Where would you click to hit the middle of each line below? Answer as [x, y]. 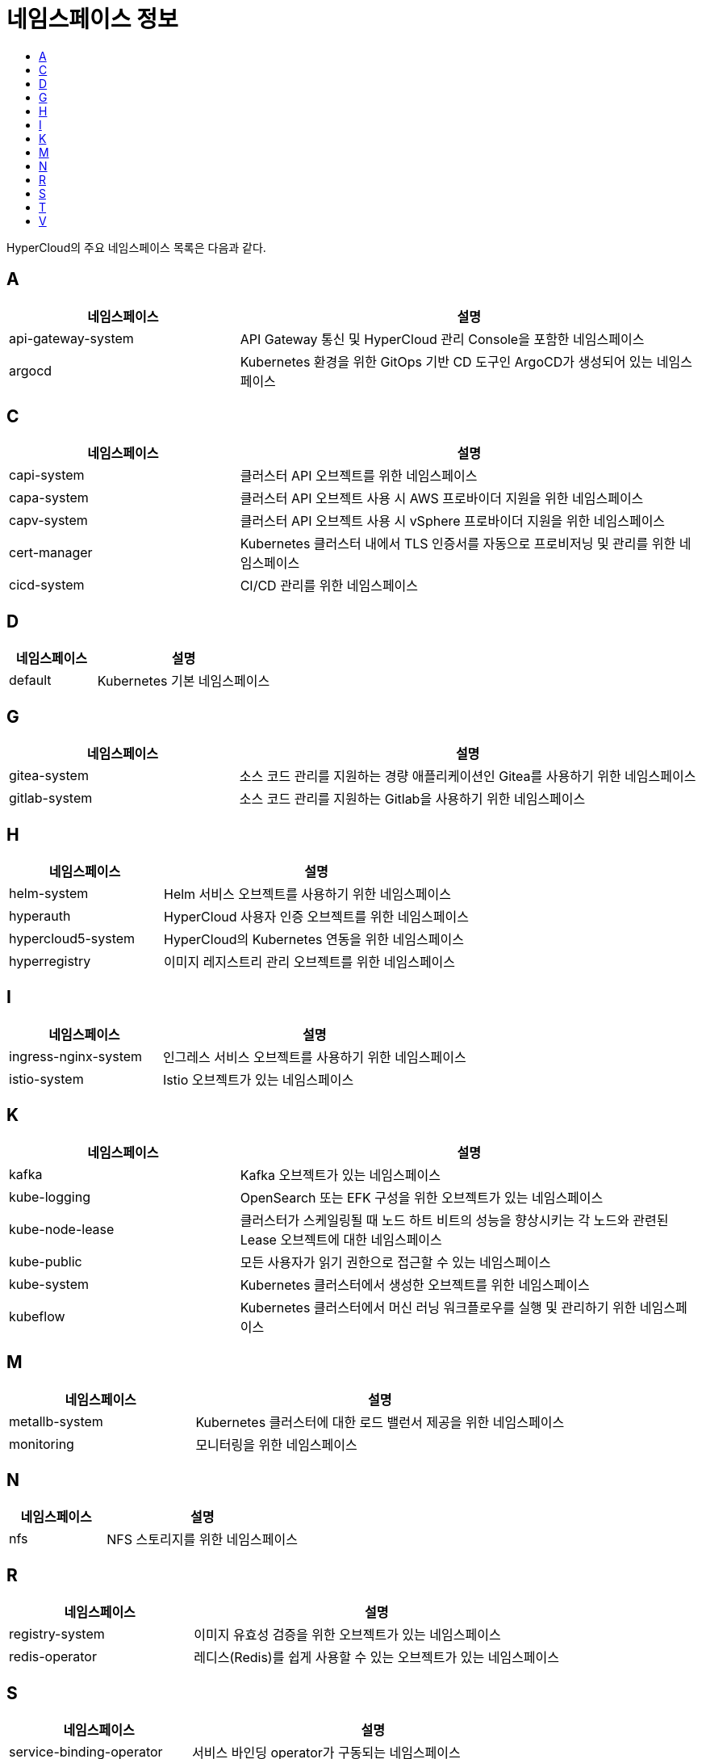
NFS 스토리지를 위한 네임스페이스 [202, 1540]
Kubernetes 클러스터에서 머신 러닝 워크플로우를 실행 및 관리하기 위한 [438, 1307]
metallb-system [56, 1421]
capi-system [47, 475]
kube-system [49, 1284]
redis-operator [53, 1657]
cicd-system [47, 585]
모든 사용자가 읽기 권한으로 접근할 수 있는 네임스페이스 [395, 1262]
